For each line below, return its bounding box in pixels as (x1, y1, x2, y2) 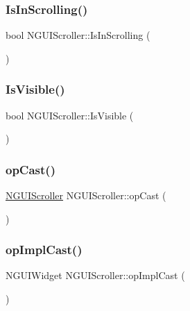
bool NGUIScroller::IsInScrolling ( (6, 28, 150, 42)
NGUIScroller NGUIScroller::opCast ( (6, 188, 166, 203)
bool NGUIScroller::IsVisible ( (6, 108, 134, 122)
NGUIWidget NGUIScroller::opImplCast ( (6, 268, 185, 283)
